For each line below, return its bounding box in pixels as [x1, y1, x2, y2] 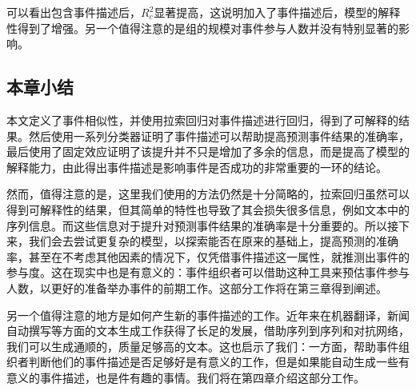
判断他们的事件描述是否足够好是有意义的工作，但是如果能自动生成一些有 [28, 353, 410, 370]
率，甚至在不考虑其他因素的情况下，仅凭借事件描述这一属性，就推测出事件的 [6, 248, 410, 265]
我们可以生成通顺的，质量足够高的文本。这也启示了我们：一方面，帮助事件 [6, 337, 398, 354]
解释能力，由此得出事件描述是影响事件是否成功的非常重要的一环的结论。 [6, 158, 387, 175]
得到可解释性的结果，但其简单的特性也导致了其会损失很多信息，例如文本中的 [6, 201, 410, 217]
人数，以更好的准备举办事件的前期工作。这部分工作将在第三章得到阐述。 [6, 279, 387, 296]
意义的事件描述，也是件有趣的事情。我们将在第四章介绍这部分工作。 [6, 369, 365, 385]
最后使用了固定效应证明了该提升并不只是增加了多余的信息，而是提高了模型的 [6, 143, 410, 160]
